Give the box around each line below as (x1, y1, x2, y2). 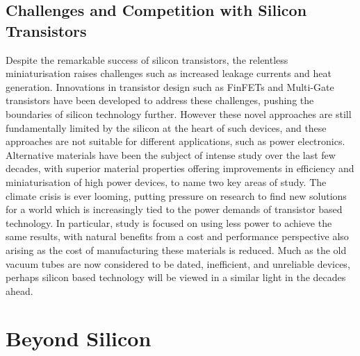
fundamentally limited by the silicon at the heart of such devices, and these (6, 120, 327, 135)
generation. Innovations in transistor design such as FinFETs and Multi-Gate (6, 79, 334, 94)
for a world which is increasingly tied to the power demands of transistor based (6, 202, 343, 217)
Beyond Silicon (6, 324, 152, 353)
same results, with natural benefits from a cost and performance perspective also (6, 229, 349, 244)
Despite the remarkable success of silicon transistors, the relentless (6, 52, 288, 67)
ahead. (6, 283, 33, 298)
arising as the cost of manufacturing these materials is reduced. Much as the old (6, 242, 347, 257)
